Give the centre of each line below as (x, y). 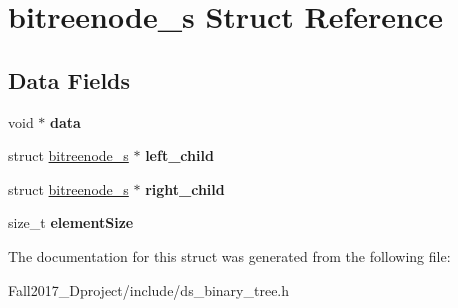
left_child (179, 155)
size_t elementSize (71, 222)
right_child (185, 188)
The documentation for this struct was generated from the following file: (229, 255)
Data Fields (69, 79)
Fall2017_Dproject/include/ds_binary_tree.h (149, 289)
